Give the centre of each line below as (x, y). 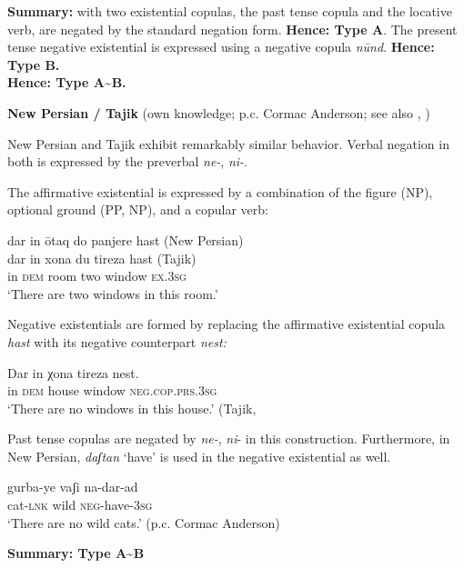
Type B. (34, 64)
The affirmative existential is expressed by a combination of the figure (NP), (220, 191)
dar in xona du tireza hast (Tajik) (102, 258)
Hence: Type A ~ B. (67, 82)
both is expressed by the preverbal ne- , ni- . (127, 161)
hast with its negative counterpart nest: (117, 341)
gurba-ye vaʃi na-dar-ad (73, 487)
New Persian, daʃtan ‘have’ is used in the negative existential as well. (199, 456)
